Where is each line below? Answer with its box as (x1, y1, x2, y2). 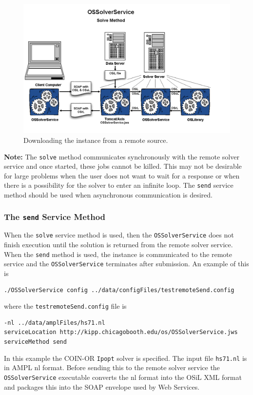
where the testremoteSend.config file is (4, 301, 127, 311)
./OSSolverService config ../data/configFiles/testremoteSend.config (4, 286, 234, 294)
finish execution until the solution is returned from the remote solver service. (4, 239, 233, 250)
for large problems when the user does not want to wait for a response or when (4, 170, 240, 180)
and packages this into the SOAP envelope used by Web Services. (4, 381, 200, 392)
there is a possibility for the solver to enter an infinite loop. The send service (4, 180, 234, 190)
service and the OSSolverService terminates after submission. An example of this (4, 258, 249, 269)
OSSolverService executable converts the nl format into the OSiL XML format (4, 372, 242, 382)
